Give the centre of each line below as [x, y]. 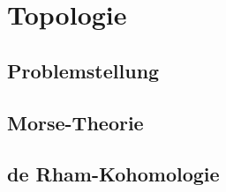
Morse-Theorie [75, 122]
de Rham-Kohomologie [113, 174]
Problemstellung [83, 70]
